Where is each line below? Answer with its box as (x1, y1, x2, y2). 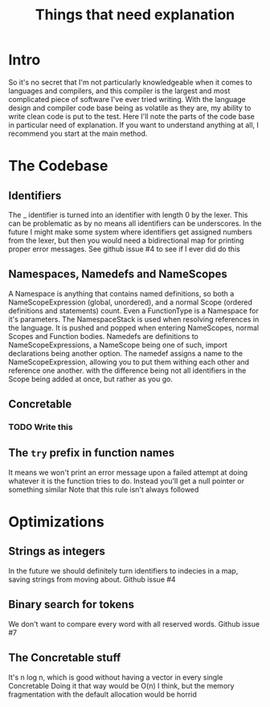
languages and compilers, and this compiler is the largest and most (8, 86, 231, 96)
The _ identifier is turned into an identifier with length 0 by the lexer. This (8, 210, 248, 219)
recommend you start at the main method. (8, 129, 148, 138)
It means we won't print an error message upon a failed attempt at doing (8, 468, 248, 477)
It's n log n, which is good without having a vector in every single (8, 672, 223, 682)
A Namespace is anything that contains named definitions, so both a (8, 288, 235, 298)
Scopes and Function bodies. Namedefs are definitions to (8, 331, 198, 341)
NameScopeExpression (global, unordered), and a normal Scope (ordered (8, 297, 253, 307)
